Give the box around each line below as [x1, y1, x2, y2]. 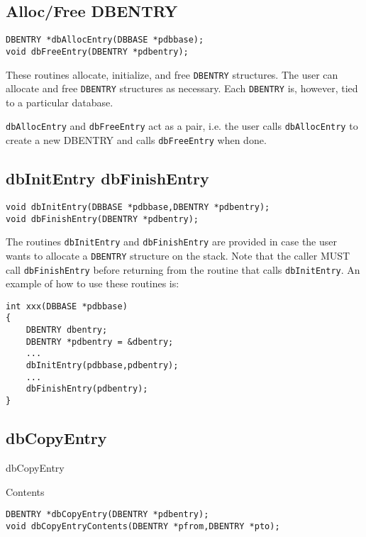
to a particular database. [6, 94, 113, 109]
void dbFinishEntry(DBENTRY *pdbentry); [6, 214, 199, 224]
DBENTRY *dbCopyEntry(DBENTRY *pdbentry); [6, 509, 209, 520]
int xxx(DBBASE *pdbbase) [6, 301, 128, 311]
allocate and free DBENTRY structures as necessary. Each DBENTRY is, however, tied [6, 81, 358, 96]
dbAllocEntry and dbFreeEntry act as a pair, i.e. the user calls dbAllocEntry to [6, 118, 358, 133]
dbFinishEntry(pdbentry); [26, 384, 148, 394]
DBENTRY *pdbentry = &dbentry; [26, 336, 174, 347]
